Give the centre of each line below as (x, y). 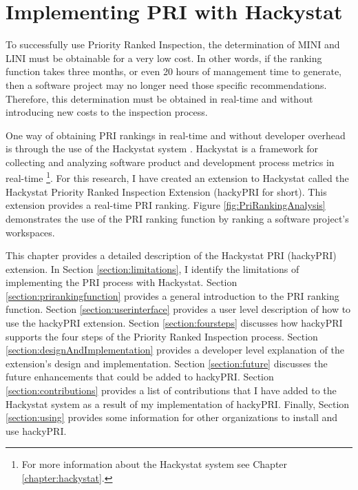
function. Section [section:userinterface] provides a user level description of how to (178, 309)
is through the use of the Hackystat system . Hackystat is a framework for (162, 149)
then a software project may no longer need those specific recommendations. (166, 84)
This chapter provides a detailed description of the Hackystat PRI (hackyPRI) (171, 255)
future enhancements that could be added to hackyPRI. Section (140, 377)
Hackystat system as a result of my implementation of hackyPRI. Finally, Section (178, 404)
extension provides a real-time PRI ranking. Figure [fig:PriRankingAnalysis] (166, 205)
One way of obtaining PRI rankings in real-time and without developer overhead (176, 135)
